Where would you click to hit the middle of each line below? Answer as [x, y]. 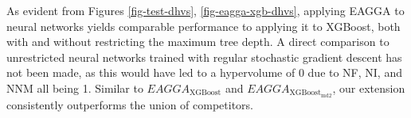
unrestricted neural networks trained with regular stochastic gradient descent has [204, 57]
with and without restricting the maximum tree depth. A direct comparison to [198, 42]
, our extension [369, 88]
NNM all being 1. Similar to [75, 88]
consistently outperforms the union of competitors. [130, 104]
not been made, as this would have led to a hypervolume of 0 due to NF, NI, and [204, 72]
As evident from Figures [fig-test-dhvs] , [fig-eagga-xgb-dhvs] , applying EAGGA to [205, 10]
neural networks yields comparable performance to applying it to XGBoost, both [204, 26]
